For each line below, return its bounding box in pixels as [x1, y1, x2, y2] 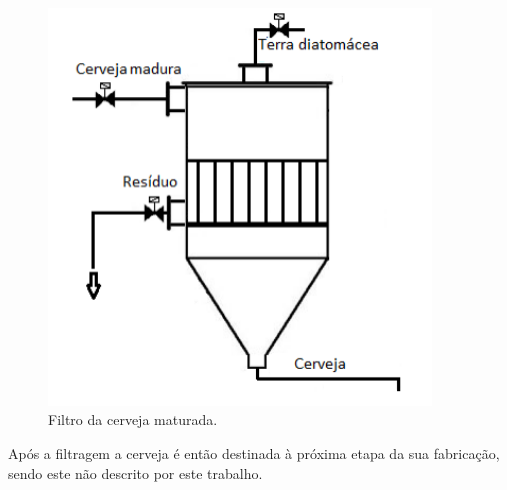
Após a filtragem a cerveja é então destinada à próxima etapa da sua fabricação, [8, 442, 500, 463]
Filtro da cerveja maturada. [48, 409, 218, 430]
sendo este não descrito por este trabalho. [8, 462, 263, 483]
